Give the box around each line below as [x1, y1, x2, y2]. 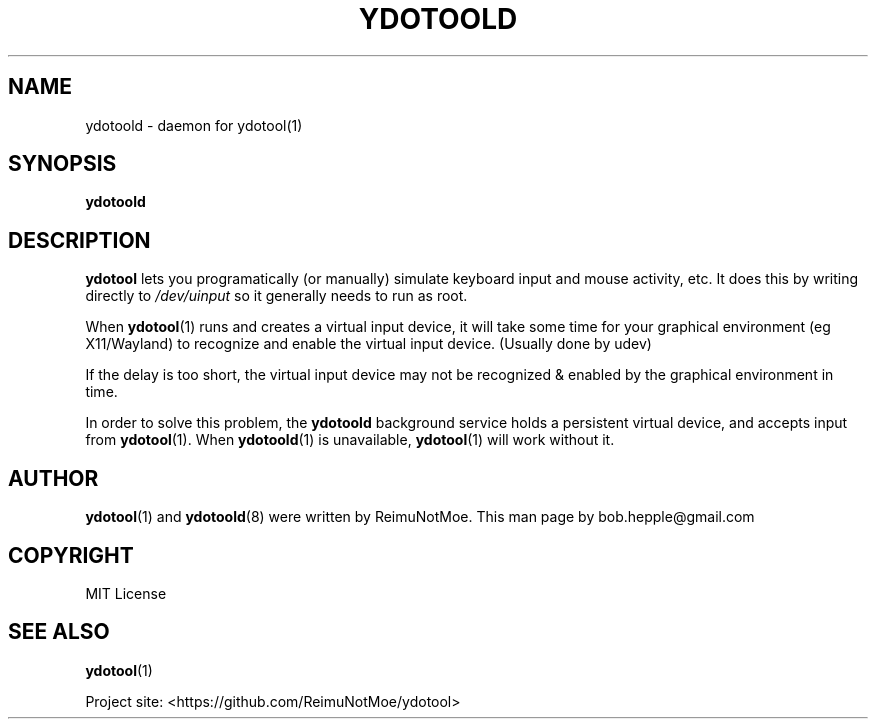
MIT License [85, 584, 167, 602]
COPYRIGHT [8, 542, 134, 568]
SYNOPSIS [8, 151, 117, 177]
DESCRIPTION [8, 227, 151, 253]
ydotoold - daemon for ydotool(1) [85, 116, 303, 134]
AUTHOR [8, 465, 99, 491]
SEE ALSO [8, 619, 110, 645]
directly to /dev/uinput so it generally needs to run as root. [85, 287, 468, 305]
